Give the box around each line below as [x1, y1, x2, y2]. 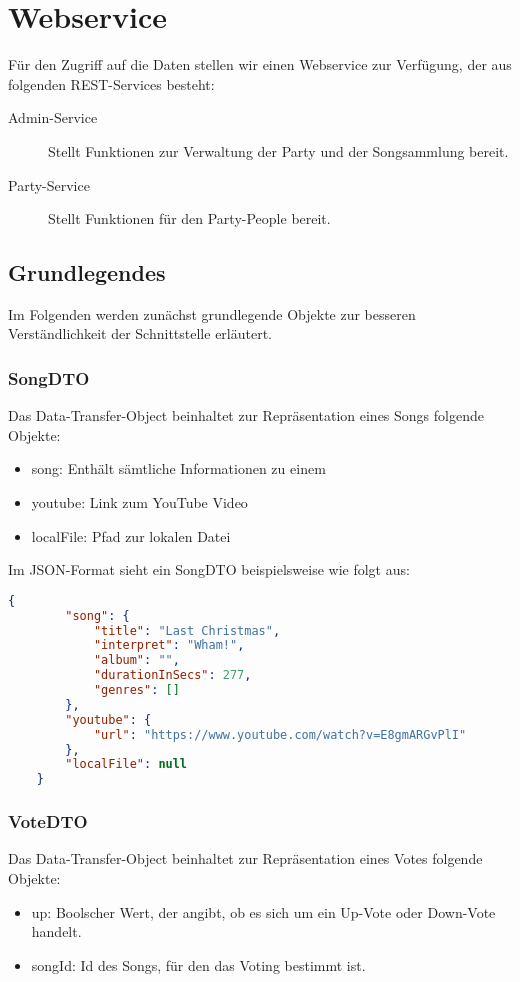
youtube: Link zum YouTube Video [31, 492, 248, 513]
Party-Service [8, 174, 90, 195]
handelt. [31, 921, 82, 942]
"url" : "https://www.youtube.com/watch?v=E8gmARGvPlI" [93, 727, 467, 742]
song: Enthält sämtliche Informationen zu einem [31, 458, 326, 479]
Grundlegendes [8, 257, 166, 288]
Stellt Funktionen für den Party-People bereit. [48, 208, 331, 229]
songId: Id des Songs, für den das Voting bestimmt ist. [31, 954, 366, 975]
